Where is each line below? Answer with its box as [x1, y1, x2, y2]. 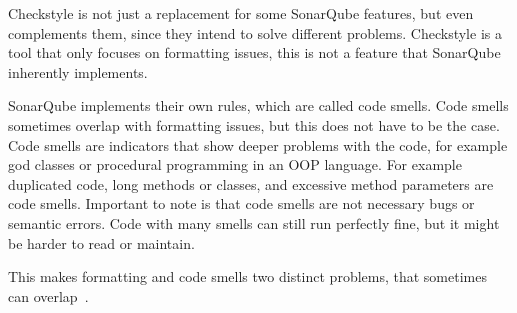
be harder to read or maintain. [8, 232, 195, 253]
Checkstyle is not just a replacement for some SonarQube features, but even [8, 3, 474, 23]
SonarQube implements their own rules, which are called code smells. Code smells [8, 95, 509, 116]
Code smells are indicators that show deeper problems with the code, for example [8, 134, 508, 155]
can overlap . [8, 285, 89, 306]
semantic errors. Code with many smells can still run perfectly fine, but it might [8, 212, 500, 233]
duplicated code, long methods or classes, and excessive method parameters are [8, 173, 494, 194]
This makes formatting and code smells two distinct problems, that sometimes [8, 266, 487, 287]
